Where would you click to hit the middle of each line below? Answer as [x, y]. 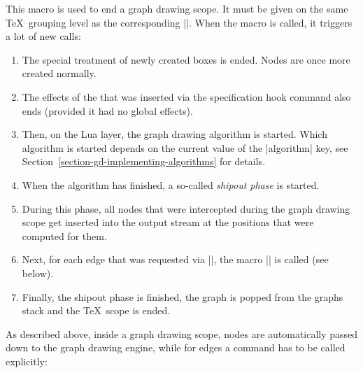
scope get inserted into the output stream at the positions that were [168, 222]
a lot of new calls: [43, 36]
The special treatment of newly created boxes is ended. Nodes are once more [186, 59]
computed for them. [64, 235]
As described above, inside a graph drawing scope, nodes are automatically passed [182, 333]
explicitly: [27, 361]
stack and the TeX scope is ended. [96, 310]
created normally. [59, 73]
